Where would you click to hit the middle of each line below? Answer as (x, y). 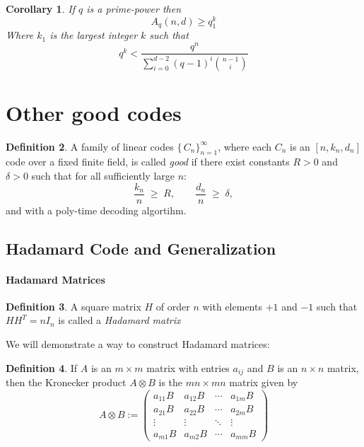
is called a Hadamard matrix (119, 320)
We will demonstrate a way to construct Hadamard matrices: (138, 344)
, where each (245, 146)
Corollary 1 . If (40, 8)
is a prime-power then (134, 8)
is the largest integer (94, 35)
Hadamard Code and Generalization (141, 248)
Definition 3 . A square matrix (74, 306)
